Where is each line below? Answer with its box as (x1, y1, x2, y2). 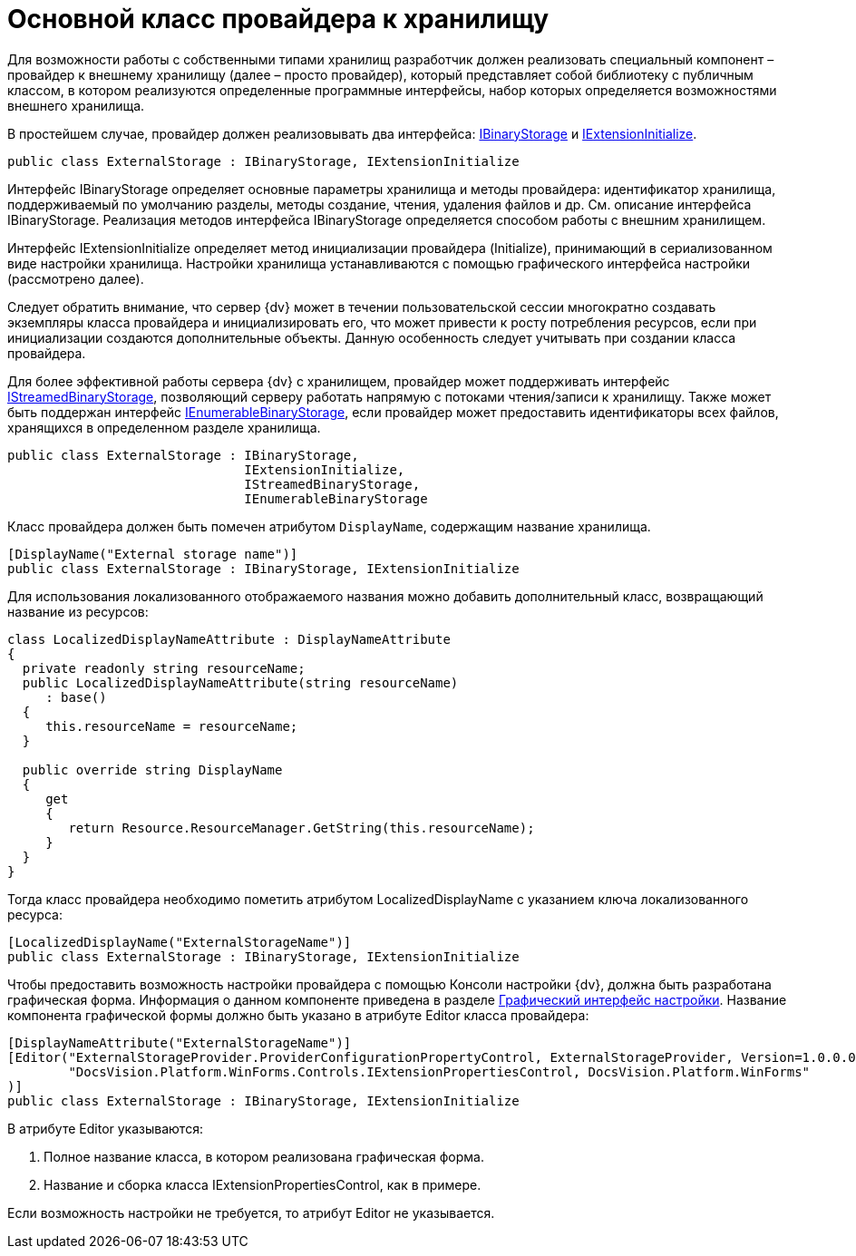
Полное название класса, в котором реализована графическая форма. (44, 1148, 484, 1164)
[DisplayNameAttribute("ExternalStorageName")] (7, 1035, 352, 1050)
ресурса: (7, 906, 63, 922)
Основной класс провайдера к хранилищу (7, 4, 550, 34)
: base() (45, 689, 107, 705)
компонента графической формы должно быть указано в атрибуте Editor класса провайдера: (7, 1007, 589, 1023)
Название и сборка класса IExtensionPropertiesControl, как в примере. (44, 1176, 481, 1193)
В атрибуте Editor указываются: (7, 1120, 203, 1136)
